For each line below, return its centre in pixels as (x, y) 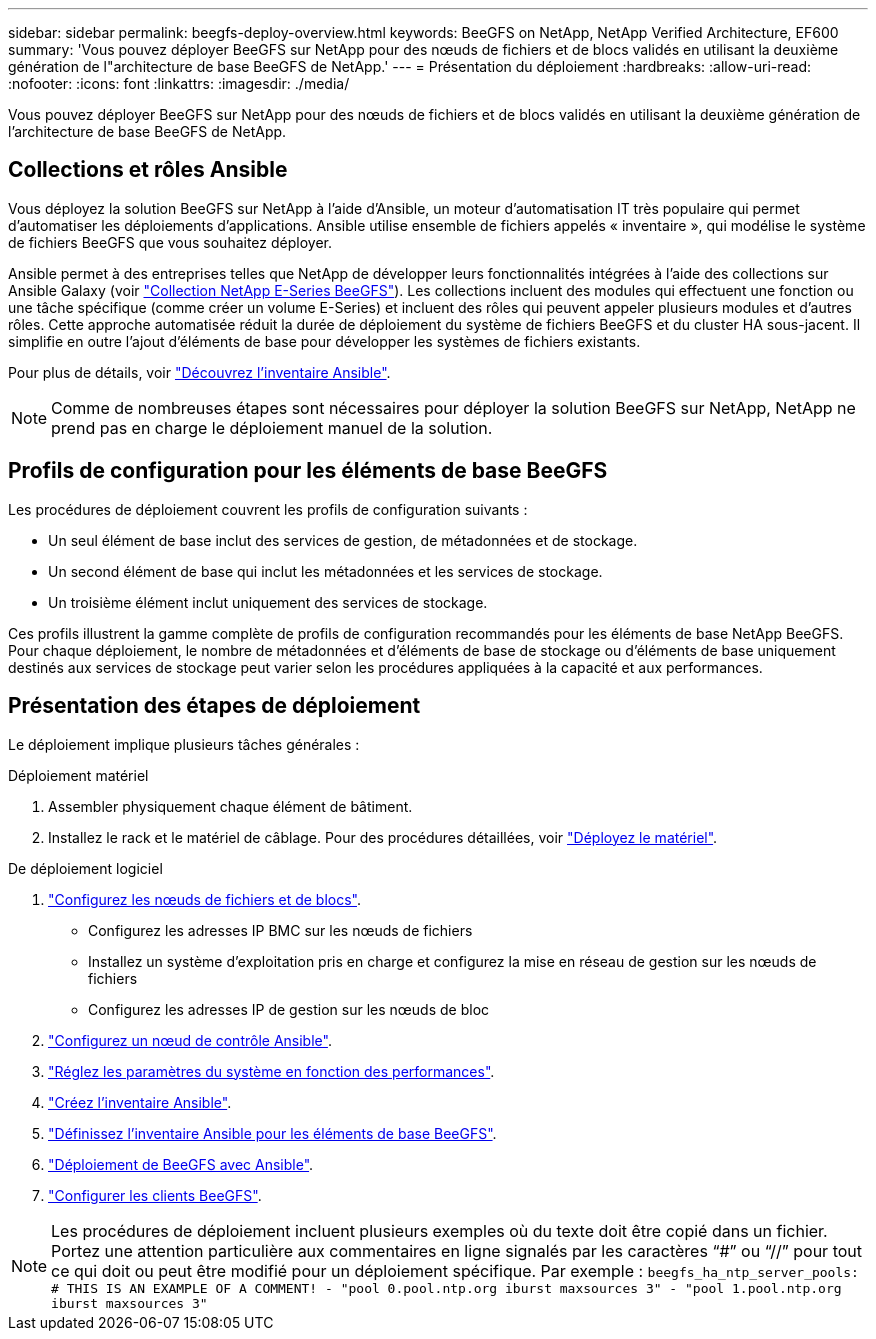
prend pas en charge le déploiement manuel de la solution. (272, 427)
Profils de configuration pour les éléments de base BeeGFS (308, 471)
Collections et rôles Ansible (148, 170)
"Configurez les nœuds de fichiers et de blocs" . (205, 899)
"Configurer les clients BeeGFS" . (155, 1195)
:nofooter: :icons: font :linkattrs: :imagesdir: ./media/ (179, 83)
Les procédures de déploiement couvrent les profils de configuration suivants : (268, 509)
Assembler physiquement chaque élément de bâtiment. (230, 806)
